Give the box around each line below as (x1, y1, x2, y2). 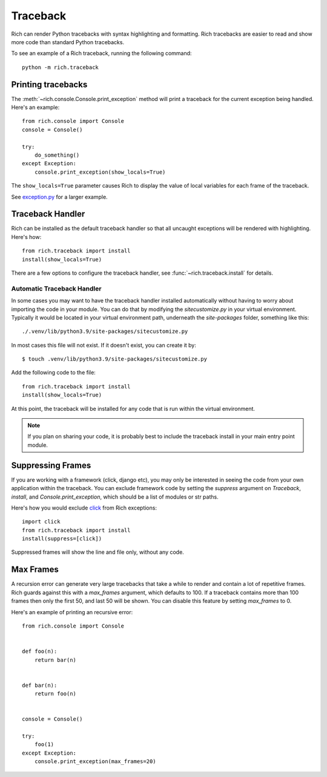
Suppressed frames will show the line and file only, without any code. (11, 548, 184, 556)
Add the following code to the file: (11, 369, 96, 376)
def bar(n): (22, 681, 58, 689)
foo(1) (34, 741, 54, 748)
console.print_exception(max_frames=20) (34, 758, 157, 765)
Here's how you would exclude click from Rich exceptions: (11, 504, 157, 511)
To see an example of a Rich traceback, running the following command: (11, 50, 192, 57)
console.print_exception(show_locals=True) (34, 168, 166, 175)
